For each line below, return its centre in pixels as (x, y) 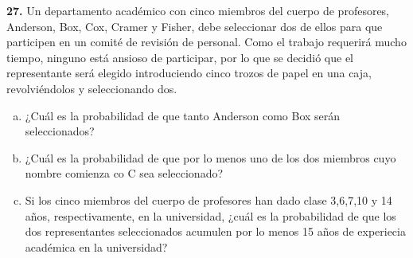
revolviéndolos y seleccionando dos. (92, 88)
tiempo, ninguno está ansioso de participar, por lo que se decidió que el (180, 57)
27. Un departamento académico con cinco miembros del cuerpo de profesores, (198, 10)
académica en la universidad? (96, 246)
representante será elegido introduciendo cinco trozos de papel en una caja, (189, 73)
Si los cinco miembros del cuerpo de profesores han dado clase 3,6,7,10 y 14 (208, 199)
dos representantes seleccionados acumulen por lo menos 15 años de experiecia (215, 231)
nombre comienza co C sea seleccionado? (124, 173)
